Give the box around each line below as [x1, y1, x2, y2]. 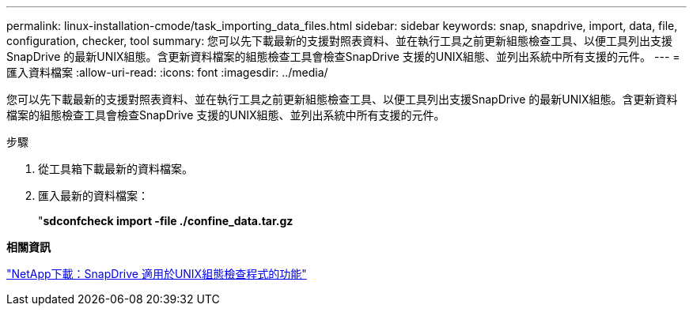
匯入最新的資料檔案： [38, 189, 149, 202]
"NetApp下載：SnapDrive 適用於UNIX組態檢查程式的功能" [6, 267, 307, 280]
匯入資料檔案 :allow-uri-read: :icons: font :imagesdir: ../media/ [6, 66, 328, 79]
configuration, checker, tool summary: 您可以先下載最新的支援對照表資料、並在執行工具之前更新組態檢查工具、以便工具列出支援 [6, 34, 673, 47]
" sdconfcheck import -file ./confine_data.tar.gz [38, 214, 293, 227]
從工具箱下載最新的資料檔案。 [38, 162, 193, 175]
